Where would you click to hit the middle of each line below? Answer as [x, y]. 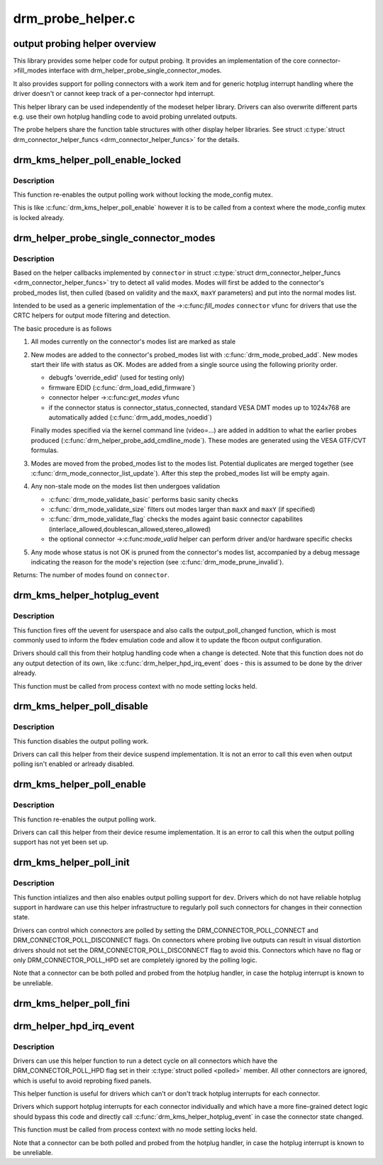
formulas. [45, 450]
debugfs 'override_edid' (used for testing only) [117, 378]
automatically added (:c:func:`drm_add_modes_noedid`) [131, 417]
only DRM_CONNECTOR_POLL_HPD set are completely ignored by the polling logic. [135, 960]
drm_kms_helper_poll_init [72, 863]
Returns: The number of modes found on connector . [91, 575]
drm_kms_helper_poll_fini [72, 1003]
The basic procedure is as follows [62, 328]
